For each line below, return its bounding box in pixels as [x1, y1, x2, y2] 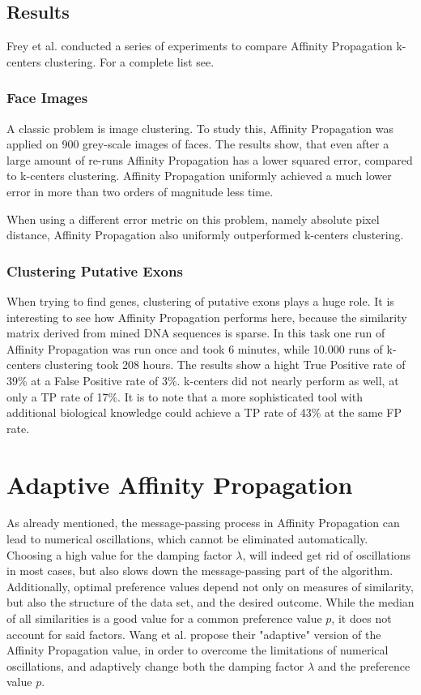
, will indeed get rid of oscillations [242, 546, 410, 563]
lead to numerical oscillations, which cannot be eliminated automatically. [6, 530, 368, 547]
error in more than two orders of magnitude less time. [6, 182, 274, 199]
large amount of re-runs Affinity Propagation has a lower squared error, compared [6, 151, 413, 168]
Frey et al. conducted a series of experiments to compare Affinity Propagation [6, 37, 393, 54]
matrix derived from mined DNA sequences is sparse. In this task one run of [6, 324, 385, 341]
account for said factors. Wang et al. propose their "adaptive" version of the [6, 625, 381, 642]
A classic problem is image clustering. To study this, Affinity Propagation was [6, 119, 394, 136]
